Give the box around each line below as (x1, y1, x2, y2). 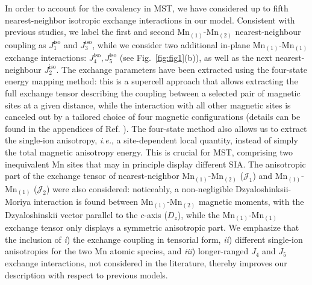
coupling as (5, 38, 46, 51)
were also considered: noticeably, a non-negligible (52, 182, 233, 195)
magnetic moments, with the (198, 195, 304, 208)
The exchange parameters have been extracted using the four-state (61, 63, 307, 75)
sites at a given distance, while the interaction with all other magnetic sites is (5, 98, 291, 111)
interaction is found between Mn (33, 195, 154, 208)
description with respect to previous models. (5, 268, 168, 281)
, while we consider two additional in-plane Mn (92, 38, 266, 51)
